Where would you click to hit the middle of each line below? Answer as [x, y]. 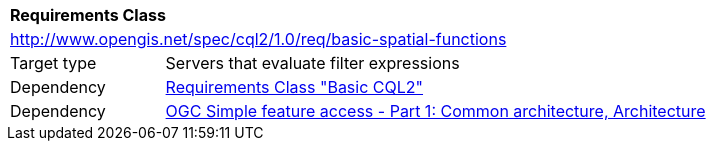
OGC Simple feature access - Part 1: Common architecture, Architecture [435, 111]
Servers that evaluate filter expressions [312, 63]
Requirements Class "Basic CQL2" [294, 87]
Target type [53, 63]
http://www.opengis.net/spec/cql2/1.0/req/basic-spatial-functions [258, 39]
